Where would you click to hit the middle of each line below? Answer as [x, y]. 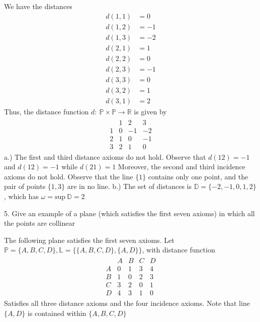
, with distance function [179, 250]
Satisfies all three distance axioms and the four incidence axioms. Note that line [127, 303]
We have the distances [38, 6]
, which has [21, 196]
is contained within [57, 313]
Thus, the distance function [47, 111]
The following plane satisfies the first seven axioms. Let [89, 240]
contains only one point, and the [198, 176]
